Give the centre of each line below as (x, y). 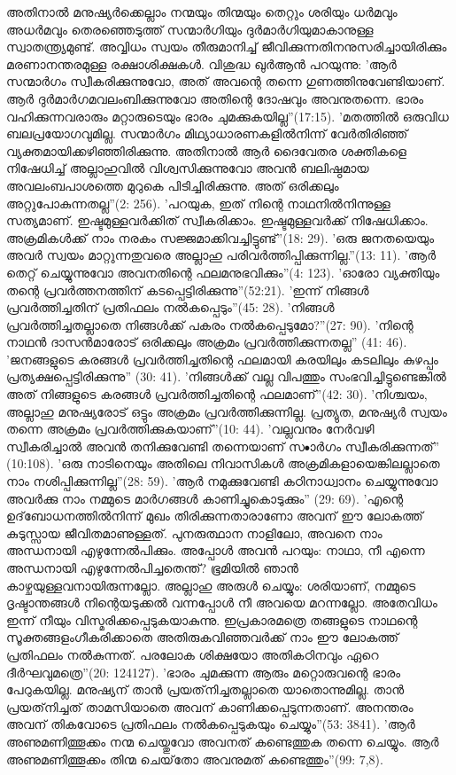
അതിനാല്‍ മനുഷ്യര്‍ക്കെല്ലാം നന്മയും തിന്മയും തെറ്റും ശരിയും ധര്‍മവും (202, 12)
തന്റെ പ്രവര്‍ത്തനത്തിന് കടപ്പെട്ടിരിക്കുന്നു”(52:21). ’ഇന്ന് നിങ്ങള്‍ (188, 290)
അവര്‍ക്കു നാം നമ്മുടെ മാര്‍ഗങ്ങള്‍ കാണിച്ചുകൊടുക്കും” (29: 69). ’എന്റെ (205, 498)
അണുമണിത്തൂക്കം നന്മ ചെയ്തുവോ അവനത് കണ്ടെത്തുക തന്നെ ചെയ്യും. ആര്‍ (223, 741)
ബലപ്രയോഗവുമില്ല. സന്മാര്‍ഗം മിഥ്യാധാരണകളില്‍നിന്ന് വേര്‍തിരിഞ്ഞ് (207, 133)
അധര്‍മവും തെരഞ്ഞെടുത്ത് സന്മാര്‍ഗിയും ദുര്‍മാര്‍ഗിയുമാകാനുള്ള (190, 29)
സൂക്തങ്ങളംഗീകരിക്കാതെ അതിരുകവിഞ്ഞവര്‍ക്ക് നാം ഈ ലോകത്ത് (203, 637)
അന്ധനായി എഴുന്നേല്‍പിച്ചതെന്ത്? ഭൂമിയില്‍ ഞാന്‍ (153, 568)
